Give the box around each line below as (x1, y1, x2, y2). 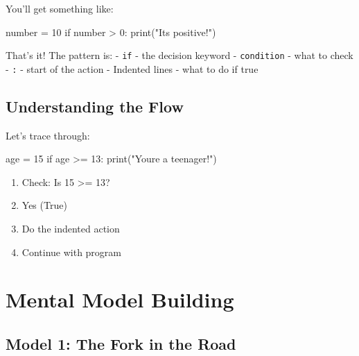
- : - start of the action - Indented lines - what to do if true (6, 61, 259, 76)
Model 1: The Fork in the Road (6, 333, 236, 355)
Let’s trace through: (6, 128, 90, 142)
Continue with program (21, 244, 122, 259)
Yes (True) (21, 198, 67, 212)
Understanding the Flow (6, 95, 184, 117)
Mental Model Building (6, 285, 234, 314)
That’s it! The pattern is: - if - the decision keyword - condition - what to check (6, 48, 353, 62)
